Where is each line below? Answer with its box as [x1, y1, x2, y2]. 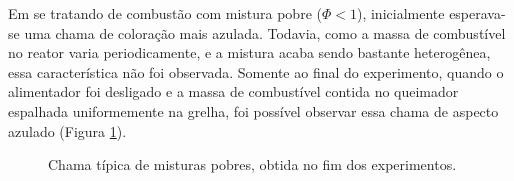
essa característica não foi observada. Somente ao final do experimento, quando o [8, 61, 504, 82]
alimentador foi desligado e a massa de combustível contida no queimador [8, 81, 459, 102]
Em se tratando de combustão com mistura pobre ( [8, 3, 322, 23]
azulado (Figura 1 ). [8, 120, 127, 141]
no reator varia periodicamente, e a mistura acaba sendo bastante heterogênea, [8, 42, 491, 63]
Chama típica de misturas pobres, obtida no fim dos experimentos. [48, 154, 457, 175]
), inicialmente [356, 3, 445, 23]
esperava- [449, 3, 506, 23]
